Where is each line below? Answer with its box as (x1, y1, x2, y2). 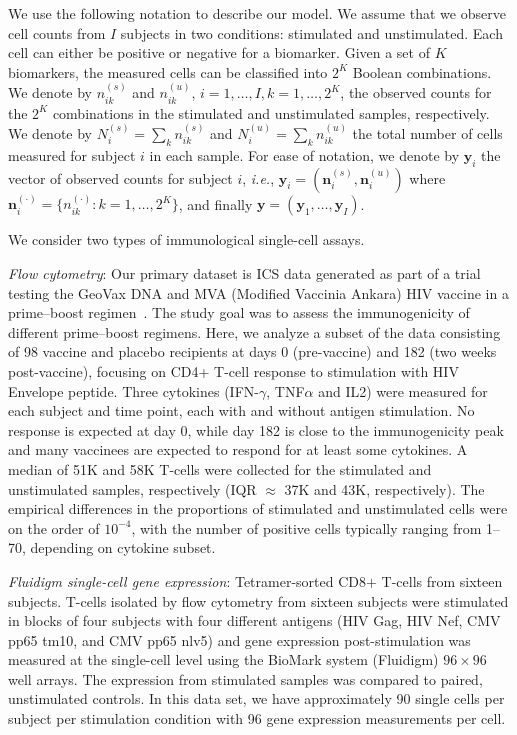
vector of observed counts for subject (8, 167, 233, 188)
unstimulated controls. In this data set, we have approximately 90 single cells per (8, 688, 505, 709)
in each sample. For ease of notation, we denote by (149, 144, 460, 165)
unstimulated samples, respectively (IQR (8, 478, 257, 499)
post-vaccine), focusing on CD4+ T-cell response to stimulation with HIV (8, 360, 459, 381)
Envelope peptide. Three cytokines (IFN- (8, 380, 259, 401)
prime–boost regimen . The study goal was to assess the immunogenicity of (8, 302, 470, 323)
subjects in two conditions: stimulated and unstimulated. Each (120, 22, 503, 43)
